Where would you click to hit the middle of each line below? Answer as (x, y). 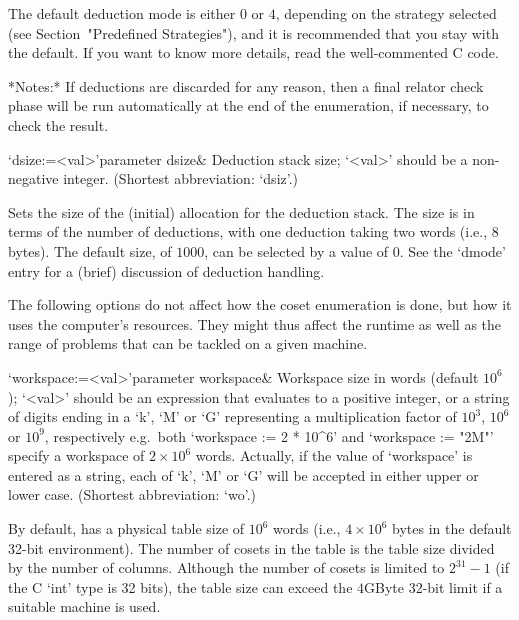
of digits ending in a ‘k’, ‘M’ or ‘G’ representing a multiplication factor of (232, 416)
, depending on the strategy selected (386, 13)
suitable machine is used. (84, 606)
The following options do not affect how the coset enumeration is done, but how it (260, 304)
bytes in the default (452, 528)
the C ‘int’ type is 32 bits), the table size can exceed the (180, 586)
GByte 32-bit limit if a (433, 586)
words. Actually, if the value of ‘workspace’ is (334, 455)
